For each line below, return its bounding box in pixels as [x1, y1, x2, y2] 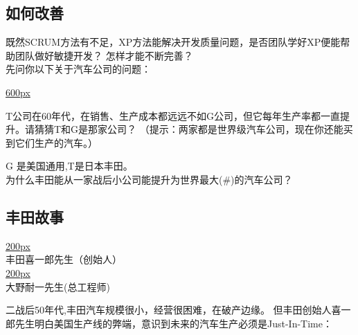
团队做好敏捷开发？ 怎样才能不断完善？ [15, 48, 193, 62]
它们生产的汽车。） [15, 135, 98, 150]
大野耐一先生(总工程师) [6, 279, 110, 293]
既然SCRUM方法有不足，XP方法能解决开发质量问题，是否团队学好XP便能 [6, 35, 341, 49]
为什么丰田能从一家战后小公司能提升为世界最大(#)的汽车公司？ [6, 172, 293, 186]
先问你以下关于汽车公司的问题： [6, 62, 151, 76]
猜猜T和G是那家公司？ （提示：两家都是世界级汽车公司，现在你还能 [34, 122, 343, 136]
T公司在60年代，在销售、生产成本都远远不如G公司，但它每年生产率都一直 [6, 108, 341, 123]
